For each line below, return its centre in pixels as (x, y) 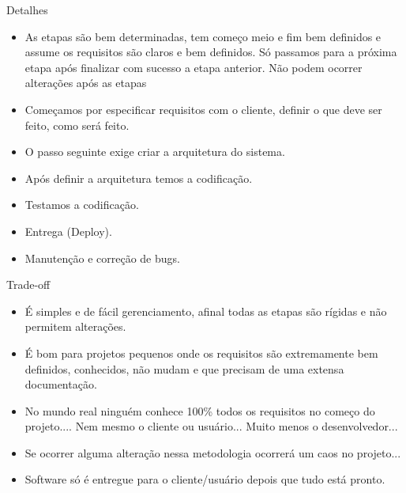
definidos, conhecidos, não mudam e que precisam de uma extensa (184, 368)
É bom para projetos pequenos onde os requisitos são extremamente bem (201, 353)
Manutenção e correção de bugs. (102, 258)
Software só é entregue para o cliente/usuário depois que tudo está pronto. (205, 479)
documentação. (61, 384)
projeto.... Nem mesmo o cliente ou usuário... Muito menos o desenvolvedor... (211, 426)
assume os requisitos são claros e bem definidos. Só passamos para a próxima (211, 52)
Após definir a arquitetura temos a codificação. (139, 178)
